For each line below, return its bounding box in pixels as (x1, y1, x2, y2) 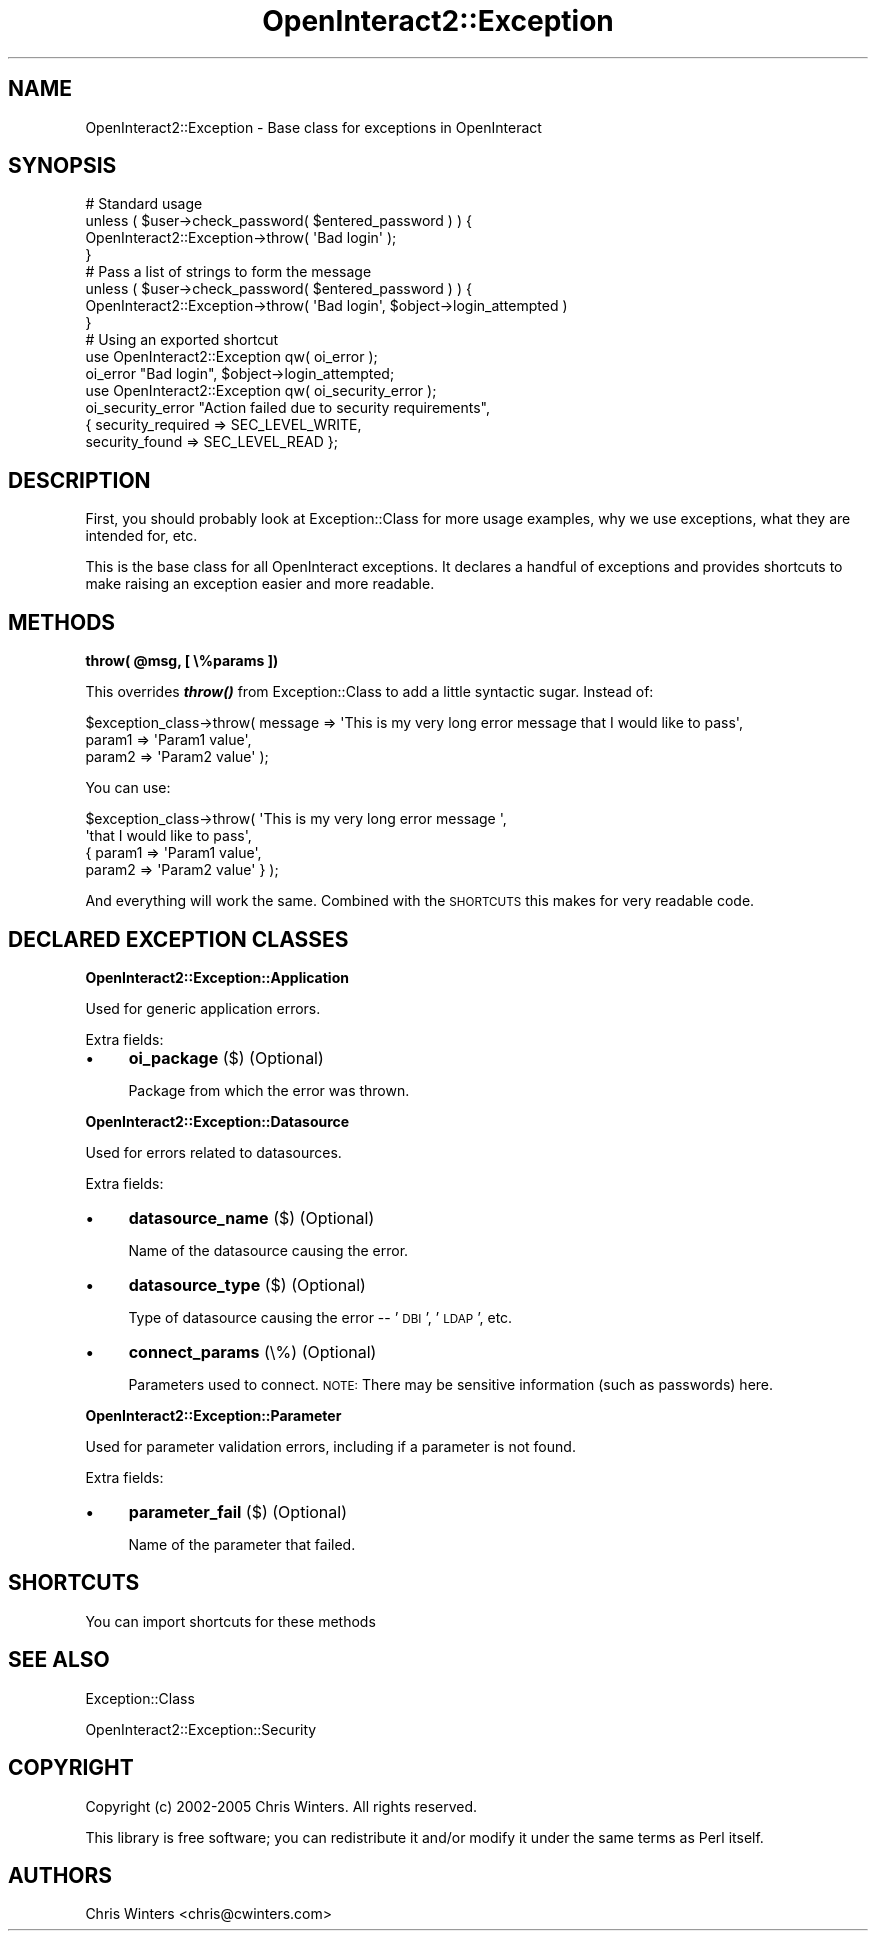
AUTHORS (8, 1862, 113, 1888)
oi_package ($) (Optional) (128, 1047, 324, 1068)
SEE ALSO (8, 1647, 110, 1673)
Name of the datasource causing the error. (128, 1241, 409, 1259)
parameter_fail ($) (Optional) (128, 1501, 347, 1522)
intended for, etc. (85, 527, 198, 545)
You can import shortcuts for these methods (85, 1612, 376, 1630)
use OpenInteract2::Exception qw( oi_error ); (85, 348, 378, 366)
